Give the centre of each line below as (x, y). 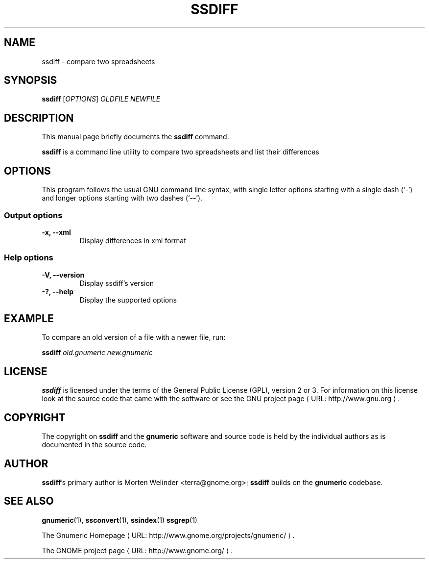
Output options (33, 215)
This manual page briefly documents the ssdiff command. (135, 137)
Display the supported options (128, 300)
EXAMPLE (29, 319)
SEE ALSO (29, 501)
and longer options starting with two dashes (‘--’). (122, 198)
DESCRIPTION (39, 118)
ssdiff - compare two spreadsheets (98, 61)
